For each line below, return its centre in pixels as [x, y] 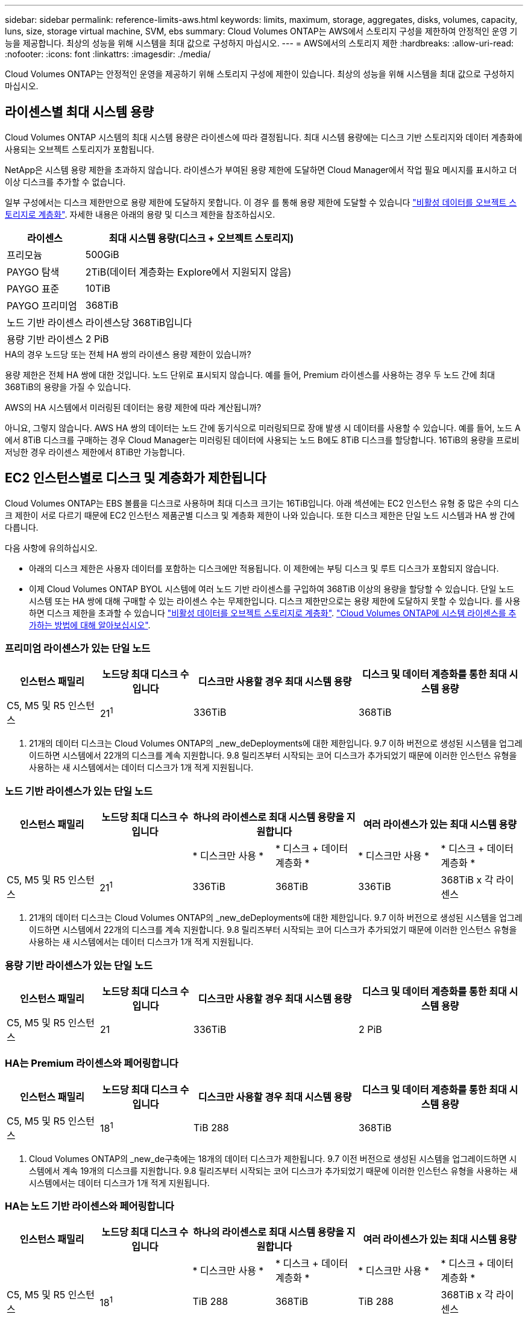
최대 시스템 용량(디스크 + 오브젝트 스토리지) [201, 238]
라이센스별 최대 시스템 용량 [79, 112]
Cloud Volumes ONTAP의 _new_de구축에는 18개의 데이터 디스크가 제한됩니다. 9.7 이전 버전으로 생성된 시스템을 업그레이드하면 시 [273, 1158]
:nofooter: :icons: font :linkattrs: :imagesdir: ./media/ [108, 54]
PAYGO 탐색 [33, 272]
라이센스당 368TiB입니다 [139, 322]
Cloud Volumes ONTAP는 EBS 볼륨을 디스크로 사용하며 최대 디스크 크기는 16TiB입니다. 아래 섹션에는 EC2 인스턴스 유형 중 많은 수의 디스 [262, 503]
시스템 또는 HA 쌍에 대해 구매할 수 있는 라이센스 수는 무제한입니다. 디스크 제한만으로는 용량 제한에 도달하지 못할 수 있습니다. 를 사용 [275, 601]
